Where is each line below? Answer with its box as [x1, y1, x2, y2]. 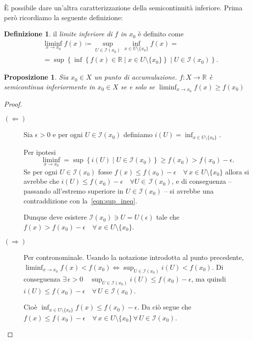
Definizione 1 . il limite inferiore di [4, 28, 112, 39]
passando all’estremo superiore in [24, 185, 124, 196]
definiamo [123, 129, 153, 140]
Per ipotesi [24, 146, 56, 157]
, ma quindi [191, 273, 226, 284]
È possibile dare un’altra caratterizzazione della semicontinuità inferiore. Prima [4, 2, 243, 12]
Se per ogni [24, 166, 57, 176]
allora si [225, 166, 249, 176]
